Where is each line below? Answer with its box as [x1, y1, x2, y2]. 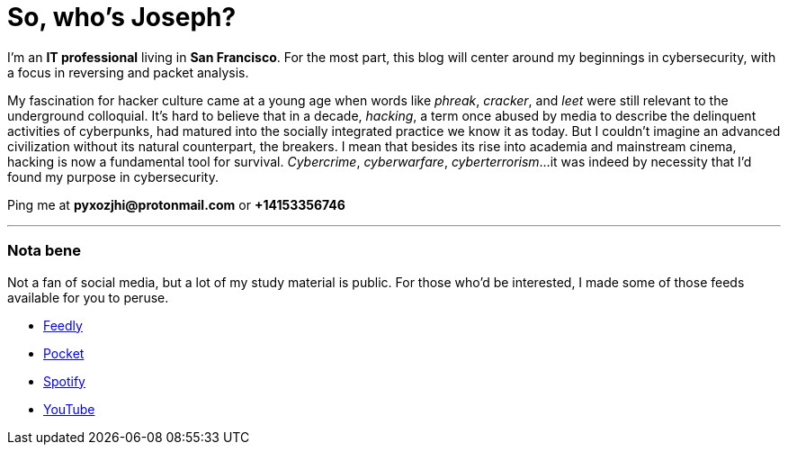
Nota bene [7, 241, 81, 260]
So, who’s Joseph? [7, 2, 237, 32]
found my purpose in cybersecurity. [7, 168, 219, 185]
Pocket [43, 345, 85, 361]
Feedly [43, 317, 83, 333]
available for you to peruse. [7, 289, 169, 305]
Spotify [43, 373, 85, 389]
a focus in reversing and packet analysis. [7, 64, 249, 80]
